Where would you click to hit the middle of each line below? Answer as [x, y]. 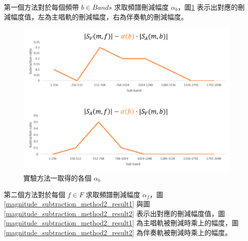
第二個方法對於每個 [35, 194]
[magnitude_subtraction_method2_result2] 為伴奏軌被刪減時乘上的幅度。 [118, 232]
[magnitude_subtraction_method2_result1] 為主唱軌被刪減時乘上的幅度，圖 [121, 223]
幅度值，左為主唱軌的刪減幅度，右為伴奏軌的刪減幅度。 [99, 16]
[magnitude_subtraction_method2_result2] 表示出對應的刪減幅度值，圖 [115, 213]
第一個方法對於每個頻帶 [41, 7]
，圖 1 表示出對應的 [208, 7]
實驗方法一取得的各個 [57, 177]
